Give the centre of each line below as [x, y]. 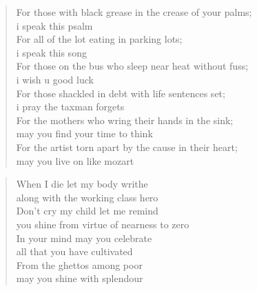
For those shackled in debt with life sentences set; [121, 93]
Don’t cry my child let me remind [87, 211]
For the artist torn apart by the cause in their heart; [127, 147]
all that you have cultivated [74, 251]
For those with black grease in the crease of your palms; [134, 12]
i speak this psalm [54, 25]
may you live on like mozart [75, 160]
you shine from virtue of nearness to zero [103, 224]
